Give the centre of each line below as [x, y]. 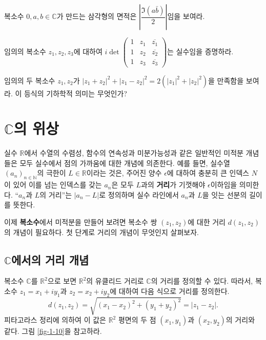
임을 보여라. [186, 16]
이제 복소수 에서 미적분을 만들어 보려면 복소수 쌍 [81, 222]
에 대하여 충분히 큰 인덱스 [208, 173]
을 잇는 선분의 [224, 194]
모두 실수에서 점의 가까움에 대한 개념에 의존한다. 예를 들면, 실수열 [125, 163]
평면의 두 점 [137, 320]
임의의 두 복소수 [30, 80]
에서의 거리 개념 [50, 259]
